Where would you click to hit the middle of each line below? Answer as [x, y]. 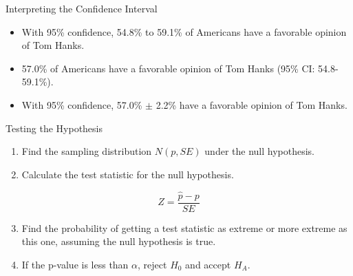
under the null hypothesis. [260, 151]
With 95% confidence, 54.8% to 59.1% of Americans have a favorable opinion [184, 31]
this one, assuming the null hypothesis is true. [119, 241]
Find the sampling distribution [87, 151]
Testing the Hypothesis [54, 128]
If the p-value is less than [75, 264]
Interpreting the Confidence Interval [82, 8]
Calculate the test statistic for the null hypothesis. [128, 174]
